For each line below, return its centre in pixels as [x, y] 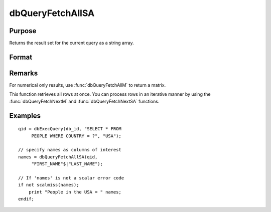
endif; [26, 199]
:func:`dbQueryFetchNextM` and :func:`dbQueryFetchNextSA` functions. [84, 101]
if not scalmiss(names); [49, 185]
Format [21, 57]
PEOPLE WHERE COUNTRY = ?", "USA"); [76, 136]
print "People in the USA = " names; [75, 192]
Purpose [23, 31]
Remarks [24, 73]
